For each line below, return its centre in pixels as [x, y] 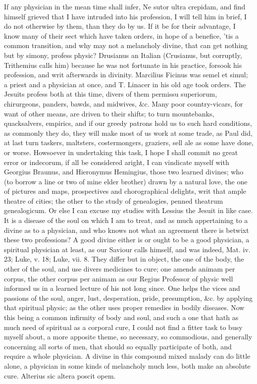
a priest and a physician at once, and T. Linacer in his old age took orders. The [125, 84]
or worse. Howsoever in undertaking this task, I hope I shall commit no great [121, 152]
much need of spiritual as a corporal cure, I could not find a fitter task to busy [123, 327]
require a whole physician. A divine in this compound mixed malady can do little [127, 356]
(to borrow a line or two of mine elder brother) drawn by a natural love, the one [126, 181]
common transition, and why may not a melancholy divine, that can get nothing [126, 45]
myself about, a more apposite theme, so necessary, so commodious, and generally [128, 337]
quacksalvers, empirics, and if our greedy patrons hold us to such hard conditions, [128, 123]
